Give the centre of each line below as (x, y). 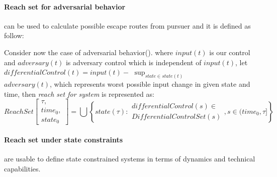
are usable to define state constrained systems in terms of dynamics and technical (130, 159)
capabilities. (22, 168)
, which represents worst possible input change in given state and (150, 84)
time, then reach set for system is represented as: (79, 94)
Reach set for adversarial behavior (65, 6)
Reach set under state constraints (64, 139)
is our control (230, 52)
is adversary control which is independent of (133, 62)
